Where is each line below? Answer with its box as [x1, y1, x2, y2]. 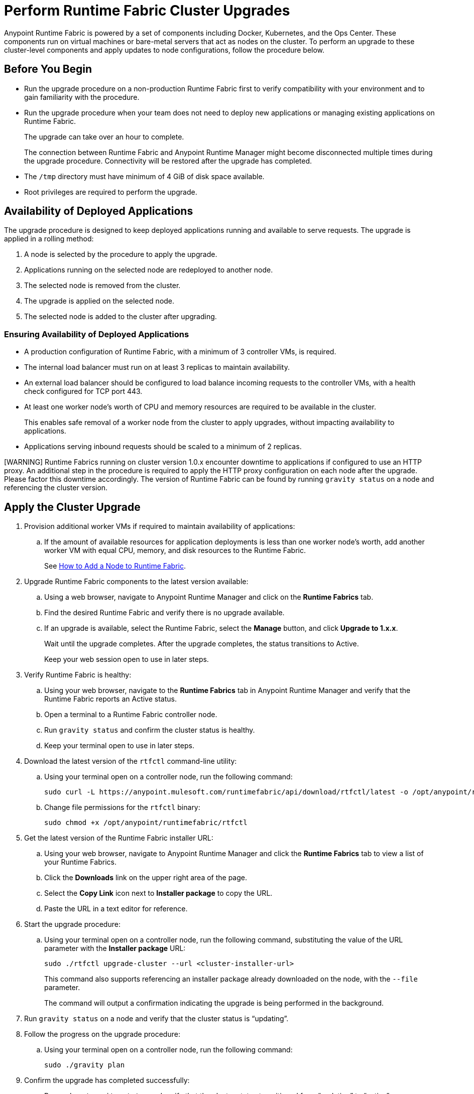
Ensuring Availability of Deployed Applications [4, 329, 189, 339]
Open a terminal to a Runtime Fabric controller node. [44, 710, 217, 719]
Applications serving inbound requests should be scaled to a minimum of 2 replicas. [24, 442, 302, 451]
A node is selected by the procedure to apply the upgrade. [24, 250, 217, 259]
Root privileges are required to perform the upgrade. [24, 187, 197, 196]
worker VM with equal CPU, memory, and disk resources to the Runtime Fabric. [44, 546, 306, 555]
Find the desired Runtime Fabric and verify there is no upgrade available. [44, 608, 285, 617]
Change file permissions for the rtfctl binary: [44, 803, 200, 812]
